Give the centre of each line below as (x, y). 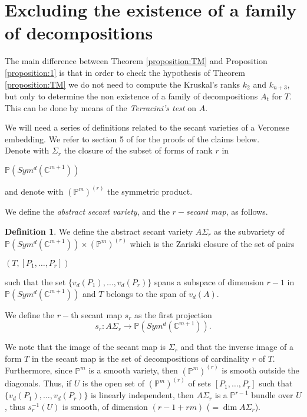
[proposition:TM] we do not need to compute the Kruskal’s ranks (123, 84)
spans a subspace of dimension (209, 281)
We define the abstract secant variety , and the (87, 211)
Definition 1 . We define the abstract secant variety (99, 231)
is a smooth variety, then (133, 370)
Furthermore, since (39, 370)
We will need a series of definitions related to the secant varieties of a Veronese (147, 127)
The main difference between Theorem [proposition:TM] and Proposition (136, 61)
